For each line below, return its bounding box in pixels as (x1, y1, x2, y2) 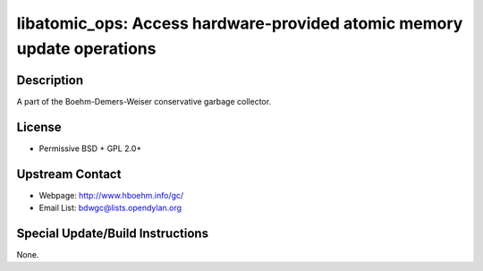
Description (16, 72, 84, 88)
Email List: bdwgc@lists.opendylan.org (38, 202, 182, 214)
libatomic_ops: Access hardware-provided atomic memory (16, 13, 463, 33)
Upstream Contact (16, 166, 122, 182)
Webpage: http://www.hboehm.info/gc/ (38, 190, 184, 200)
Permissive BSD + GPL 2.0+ (38, 143, 142, 154)
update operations (16, 38, 157, 58)
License (16, 119, 62, 134)
